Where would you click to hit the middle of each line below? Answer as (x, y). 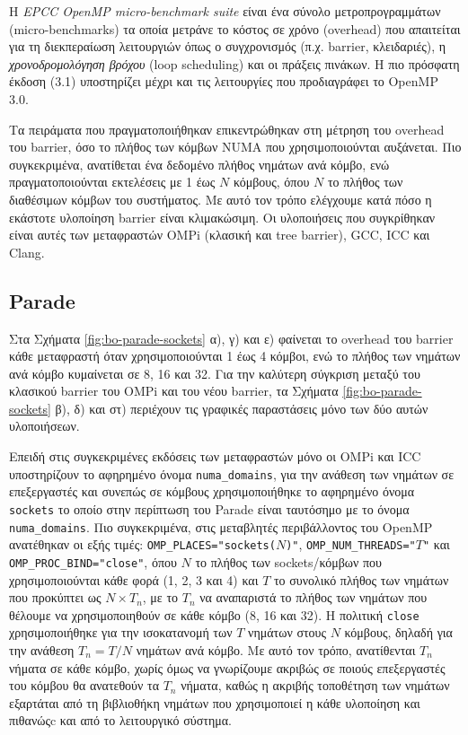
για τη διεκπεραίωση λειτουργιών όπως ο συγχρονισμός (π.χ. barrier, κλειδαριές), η (228, 46)
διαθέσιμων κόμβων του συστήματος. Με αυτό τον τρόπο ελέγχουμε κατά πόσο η (221, 199)
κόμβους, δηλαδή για (398, 632)
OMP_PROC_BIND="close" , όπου (93, 561)
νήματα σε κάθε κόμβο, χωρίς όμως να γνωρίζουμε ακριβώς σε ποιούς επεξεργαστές (227, 667)
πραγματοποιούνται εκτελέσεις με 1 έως (112, 182)
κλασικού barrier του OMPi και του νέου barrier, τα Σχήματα (174, 391)
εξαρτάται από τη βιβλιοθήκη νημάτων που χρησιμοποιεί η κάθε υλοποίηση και (215, 702)
